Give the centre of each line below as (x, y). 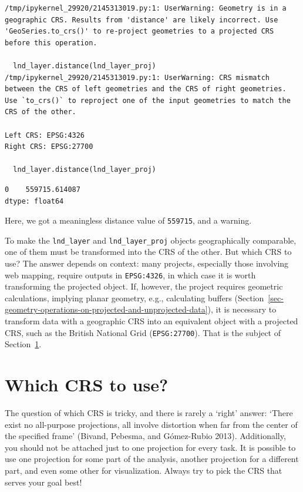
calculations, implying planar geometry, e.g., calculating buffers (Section (134, 297)
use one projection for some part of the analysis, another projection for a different (152, 459)
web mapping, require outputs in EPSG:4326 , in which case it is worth (130, 275)
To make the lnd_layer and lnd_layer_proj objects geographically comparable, (151, 240)
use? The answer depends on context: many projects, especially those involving (147, 263)
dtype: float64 (34, 201)
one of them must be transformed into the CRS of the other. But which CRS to (148, 252)
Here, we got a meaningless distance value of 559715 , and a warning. (128, 220)
